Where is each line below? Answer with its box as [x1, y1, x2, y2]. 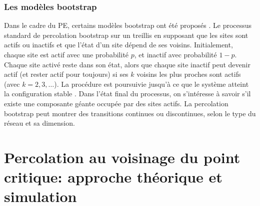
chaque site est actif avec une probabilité [4, 49, 129, 59]
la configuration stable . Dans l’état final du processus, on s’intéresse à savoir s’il [4, 88, 251, 99]
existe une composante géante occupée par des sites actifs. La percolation [4, 98, 228, 108]
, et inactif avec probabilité [134, 49, 217, 59]
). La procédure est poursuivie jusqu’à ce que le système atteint [54, 78, 249, 89]
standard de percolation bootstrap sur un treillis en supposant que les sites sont [4, 29, 248, 40]
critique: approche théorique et [4, 167, 222, 187]
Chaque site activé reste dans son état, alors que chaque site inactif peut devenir [4, 59, 250, 69]
